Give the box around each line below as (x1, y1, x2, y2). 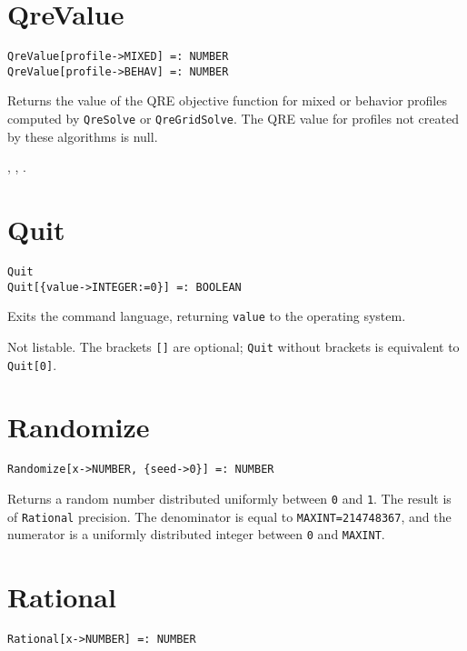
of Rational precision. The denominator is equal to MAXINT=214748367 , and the (7, 506, 452, 526)
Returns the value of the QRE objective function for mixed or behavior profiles (7, 91, 447, 110)
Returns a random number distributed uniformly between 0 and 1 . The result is (7, 489, 452, 508)
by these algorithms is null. (7, 126, 158, 145)
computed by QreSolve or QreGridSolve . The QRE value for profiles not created (7, 109, 459, 128)
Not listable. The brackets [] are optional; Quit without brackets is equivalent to (7, 336, 460, 356)
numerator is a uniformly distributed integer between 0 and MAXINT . (7, 525, 385, 544)
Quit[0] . (7, 355, 57, 374)
